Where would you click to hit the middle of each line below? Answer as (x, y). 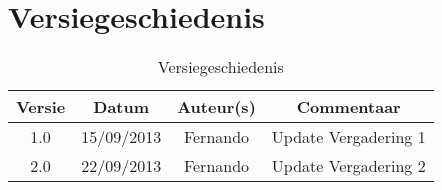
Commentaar (348, 107)
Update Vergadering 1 (348, 137)
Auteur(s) (216, 107)
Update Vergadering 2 (348, 166)
